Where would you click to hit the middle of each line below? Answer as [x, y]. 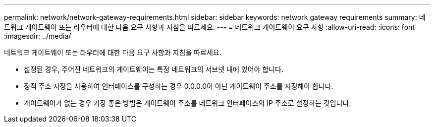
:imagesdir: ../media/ [38, 36]
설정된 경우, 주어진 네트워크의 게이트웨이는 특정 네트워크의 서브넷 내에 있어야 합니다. [154, 69]
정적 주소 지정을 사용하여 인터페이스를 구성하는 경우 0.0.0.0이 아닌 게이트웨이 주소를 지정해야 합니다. [179, 86]
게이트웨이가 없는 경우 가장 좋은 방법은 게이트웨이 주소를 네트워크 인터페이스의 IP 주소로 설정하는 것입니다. [188, 103]
